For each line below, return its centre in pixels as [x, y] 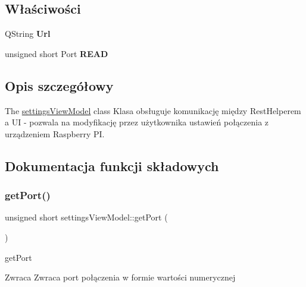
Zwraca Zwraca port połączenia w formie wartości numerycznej [120, 277]
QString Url [28, 34]
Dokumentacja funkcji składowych [112, 165]
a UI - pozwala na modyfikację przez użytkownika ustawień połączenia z [137, 122]
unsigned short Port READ [57, 53]
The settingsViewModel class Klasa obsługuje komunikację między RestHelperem [153, 110]
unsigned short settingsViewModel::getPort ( [86, 217]
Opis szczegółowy [59, 85]
